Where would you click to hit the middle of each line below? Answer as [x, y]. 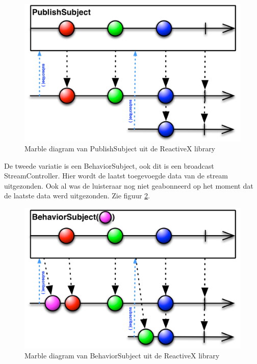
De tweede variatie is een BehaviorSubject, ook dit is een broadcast [109, 165]
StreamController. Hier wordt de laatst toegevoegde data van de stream [116, 176]
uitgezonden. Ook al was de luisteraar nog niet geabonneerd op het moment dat [129, 185]
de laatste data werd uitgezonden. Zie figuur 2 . [77, 196]
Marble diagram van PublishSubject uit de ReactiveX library [120, 148]
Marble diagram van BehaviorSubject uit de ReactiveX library [122, 356]
